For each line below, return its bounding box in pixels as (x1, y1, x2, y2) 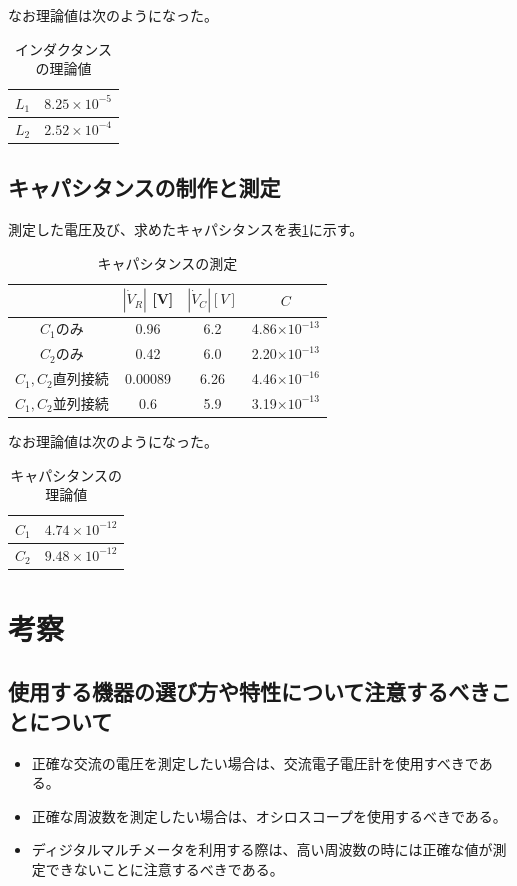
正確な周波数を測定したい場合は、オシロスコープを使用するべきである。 (31, 805, 507, 826)
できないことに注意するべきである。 (45, 859, 284, 880)
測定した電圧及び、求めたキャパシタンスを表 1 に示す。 (8, 218, 364, 239)
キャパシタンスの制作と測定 (8, 172, 281, 203)
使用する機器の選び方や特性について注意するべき (8, 676, 491, 707)
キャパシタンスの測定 (97, 252, 238, 273)
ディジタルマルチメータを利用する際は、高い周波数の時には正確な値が (31, 839, 493, 860)
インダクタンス (14, 38, 113, 59)
